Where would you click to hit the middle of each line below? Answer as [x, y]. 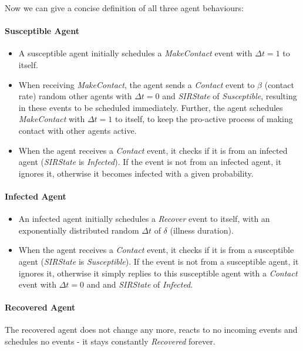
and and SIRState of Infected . [140, 284]
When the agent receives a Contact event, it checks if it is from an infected [153, 150]
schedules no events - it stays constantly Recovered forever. [110, 341]
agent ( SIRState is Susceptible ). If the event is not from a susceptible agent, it [159, 261]
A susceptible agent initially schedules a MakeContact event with [135, 53]
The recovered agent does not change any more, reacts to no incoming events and [151, 330]
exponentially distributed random [79, 230]
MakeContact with [52, 119]
